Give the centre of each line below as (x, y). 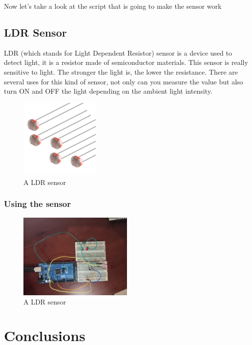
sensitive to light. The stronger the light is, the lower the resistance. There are (121, 71)
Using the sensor (37, 204)
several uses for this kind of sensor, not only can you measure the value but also (124, 81)
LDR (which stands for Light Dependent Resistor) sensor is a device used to (118, 52)
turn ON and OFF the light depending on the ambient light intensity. (108, 91)
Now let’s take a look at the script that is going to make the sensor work (113, 6)
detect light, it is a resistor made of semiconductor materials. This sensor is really (126, 62)
